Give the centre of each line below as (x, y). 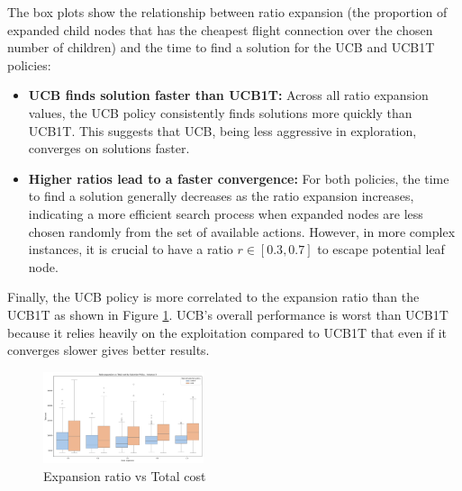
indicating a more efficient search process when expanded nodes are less (226, 213)
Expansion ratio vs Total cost (125, 476)
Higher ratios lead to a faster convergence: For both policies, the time (239, 178)
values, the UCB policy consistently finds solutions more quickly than (220, 112)
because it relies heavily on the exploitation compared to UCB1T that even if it (227, 332)
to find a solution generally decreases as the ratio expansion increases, (221, 196)
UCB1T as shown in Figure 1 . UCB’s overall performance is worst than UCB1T (228, 314)
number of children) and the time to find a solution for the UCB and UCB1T (221, 47)
